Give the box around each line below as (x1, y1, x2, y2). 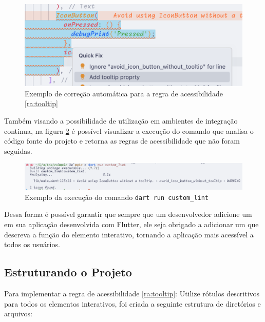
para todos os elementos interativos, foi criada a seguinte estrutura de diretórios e (4, 298, 261, 309)
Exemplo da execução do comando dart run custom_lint (25, 191, 209, 202)
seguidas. (4, 145, 32, 156)
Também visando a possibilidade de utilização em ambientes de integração (4, 115, 238, 126)
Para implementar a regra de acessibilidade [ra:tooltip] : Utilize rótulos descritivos (4, 288, 260, 298)
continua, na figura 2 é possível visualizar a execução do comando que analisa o (4, 125, 254, 136)
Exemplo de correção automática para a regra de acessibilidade (25, 88, 223, 98)
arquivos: (4, 308, 32, 319)
